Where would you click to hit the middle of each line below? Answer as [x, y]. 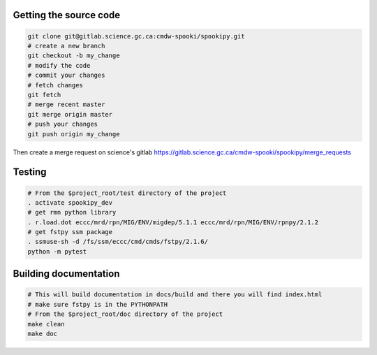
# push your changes [62, 124]
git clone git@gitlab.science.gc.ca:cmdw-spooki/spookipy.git [136, 36]
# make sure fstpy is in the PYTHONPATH [97, 304]
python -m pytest [57, 251]
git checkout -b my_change [74, 56]
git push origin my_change [74, 134]
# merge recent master [66, 104]
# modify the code [59, 65]
